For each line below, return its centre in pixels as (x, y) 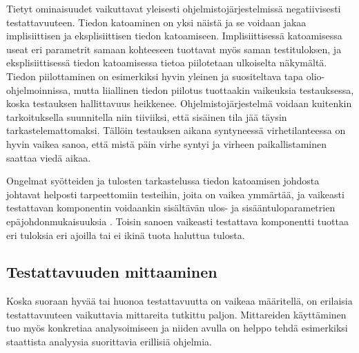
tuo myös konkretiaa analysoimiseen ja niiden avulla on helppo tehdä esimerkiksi (177, 328)
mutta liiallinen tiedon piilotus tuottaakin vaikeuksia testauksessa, (214, 89)
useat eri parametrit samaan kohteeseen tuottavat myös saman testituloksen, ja (174, 49)
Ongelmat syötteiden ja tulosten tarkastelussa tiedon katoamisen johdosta (163, 181)
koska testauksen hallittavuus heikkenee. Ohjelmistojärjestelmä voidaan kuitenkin (179, 103)
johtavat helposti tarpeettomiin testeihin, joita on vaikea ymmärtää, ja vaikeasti (175, 194)
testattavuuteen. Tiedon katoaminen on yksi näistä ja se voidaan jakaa (156, 22)
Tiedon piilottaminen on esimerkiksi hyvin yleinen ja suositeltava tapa (155, 76)
